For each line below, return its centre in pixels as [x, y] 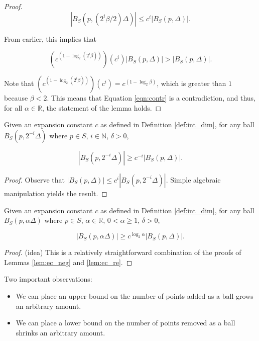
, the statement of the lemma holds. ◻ [102, 107]
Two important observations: [48, 279]
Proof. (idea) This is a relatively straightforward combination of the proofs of [123, 252]
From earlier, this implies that [50, 38]
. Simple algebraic [193, 179]
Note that [19, 83]
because [16, 98]
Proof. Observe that [35, 179]
